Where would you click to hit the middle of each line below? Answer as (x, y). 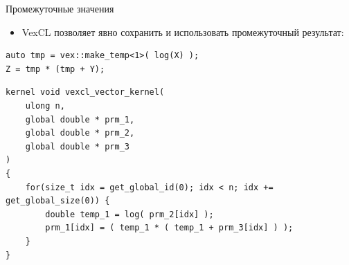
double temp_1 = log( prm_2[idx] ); (129, 214)
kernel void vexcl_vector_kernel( (85, 92)
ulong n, (45, 106)
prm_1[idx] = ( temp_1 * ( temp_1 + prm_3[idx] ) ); (169, 228)
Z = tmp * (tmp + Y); (55, 69)
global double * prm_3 (77, 146)
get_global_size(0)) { (58, 201)
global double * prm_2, (80, 133)
